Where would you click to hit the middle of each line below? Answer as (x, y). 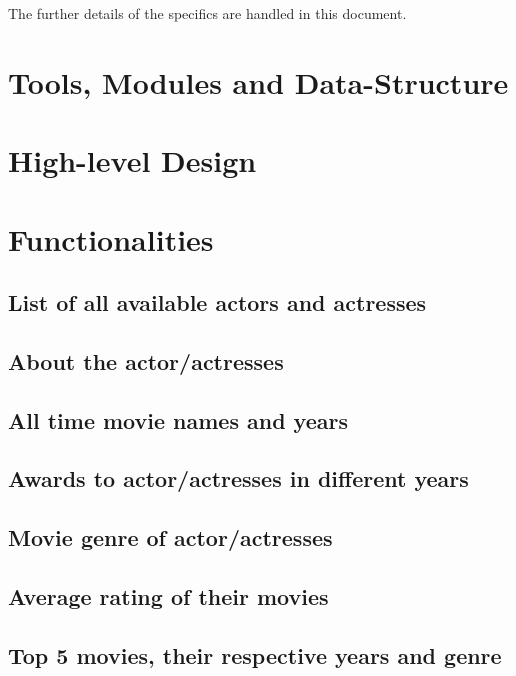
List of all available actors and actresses (217, 302)
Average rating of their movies (168, 596)
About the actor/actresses (146, 360)
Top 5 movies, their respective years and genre (255, 654)
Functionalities (111, 238)
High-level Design (132, 160)
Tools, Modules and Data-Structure (258, 81)
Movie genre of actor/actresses (170, 537)
